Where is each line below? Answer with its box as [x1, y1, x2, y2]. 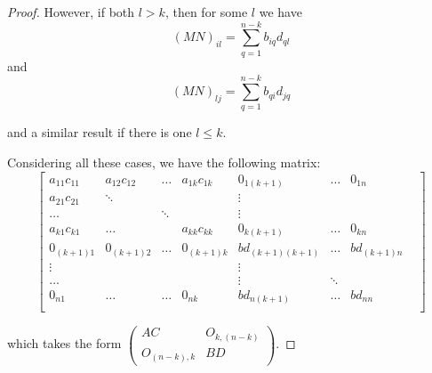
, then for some [164, 3, 248, 20]
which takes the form [7, 334, 122, 353]
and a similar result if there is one [7, 123, 192, 142]
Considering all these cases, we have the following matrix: [7, 153, 321, 172]
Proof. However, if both [7, 3, 135, 20]
